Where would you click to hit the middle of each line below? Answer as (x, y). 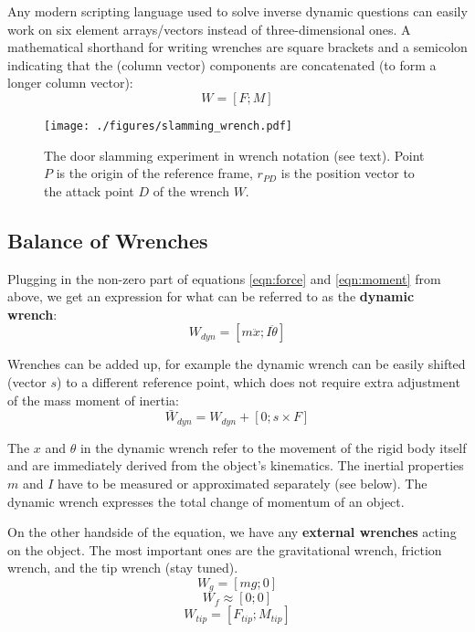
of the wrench (191, 190)
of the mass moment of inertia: (94, 400)
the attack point (89, 190)
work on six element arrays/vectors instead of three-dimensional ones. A (209, 29)
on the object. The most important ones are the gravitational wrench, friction (225, 549)
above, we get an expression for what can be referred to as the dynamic (211, 296)
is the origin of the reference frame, (154, 173)
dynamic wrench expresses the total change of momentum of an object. (206, 501)
